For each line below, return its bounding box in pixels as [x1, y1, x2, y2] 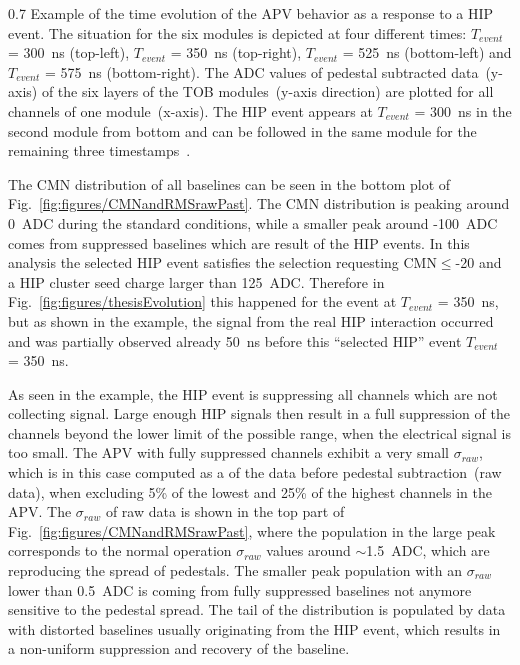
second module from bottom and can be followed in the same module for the [8, 120, 477, 141]
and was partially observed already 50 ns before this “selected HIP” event [8, 330, 462, 351]
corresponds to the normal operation [8, 540, 232, 561]
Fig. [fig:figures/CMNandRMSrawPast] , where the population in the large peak [8, 520, 496, 541]
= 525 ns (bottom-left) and [342, 42, 512, 63]
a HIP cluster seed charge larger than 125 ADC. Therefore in [8, 271, 385, 292]
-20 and [455, 252, 502, 273]
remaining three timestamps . [8, 140, 191, 161]
